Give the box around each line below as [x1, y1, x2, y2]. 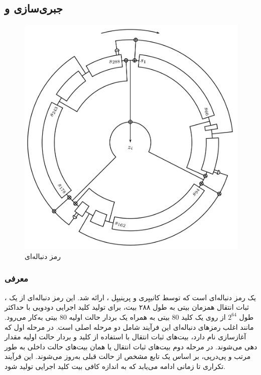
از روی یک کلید [181, 311, 226, 322]
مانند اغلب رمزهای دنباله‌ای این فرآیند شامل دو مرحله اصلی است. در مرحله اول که [5, 321, 254, 332]
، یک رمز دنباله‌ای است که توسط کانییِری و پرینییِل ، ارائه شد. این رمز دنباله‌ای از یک [5, 292, 256, 302]
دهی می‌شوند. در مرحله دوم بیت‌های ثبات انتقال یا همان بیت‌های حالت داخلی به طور [5, 341, 257, 351]
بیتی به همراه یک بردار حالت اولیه [69, 311, 170, 322]
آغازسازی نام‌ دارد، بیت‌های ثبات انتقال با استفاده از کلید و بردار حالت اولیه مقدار [5, 331, 246, 342]
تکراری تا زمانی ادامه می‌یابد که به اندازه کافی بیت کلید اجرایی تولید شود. [5, 360, 225, 371]
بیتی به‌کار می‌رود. [5, 311, 58, 322]
